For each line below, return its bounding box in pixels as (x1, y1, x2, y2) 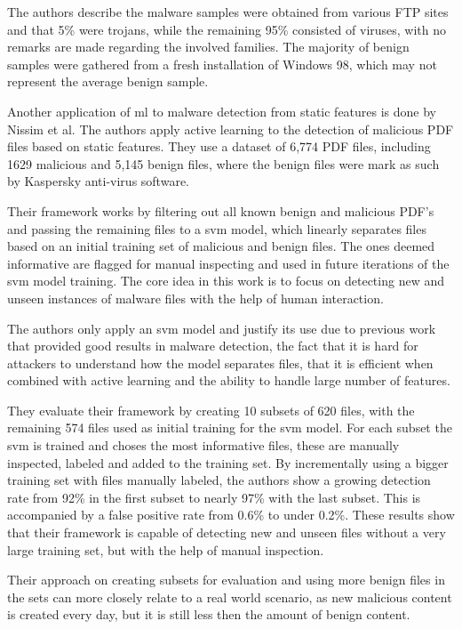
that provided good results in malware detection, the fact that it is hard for (7, 336, 418, 355)
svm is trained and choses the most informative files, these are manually (7, 436, 400, 455)
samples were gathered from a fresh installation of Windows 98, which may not (7, 54, 437, 73)
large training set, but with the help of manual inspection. (7, 540, 324, 559)
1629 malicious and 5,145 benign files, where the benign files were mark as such (7, 154, 440, 173)
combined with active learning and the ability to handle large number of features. (7, 371, 450, 390)
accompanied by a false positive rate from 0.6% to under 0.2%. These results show (7, 505, 455, 524)
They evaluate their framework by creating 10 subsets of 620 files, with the (7, 400, 415, 419)
